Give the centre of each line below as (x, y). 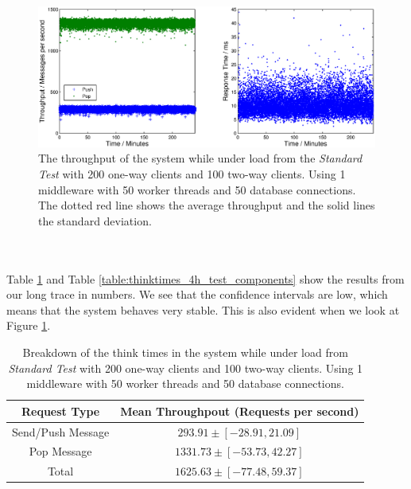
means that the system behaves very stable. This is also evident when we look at (203, 309)
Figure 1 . (29, 325)
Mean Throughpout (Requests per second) (240, 411)
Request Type (60, 411)
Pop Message (60, 451)
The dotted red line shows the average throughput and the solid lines (207, 205)
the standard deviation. (95, 220)
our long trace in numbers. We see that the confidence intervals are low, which (197, 294)
